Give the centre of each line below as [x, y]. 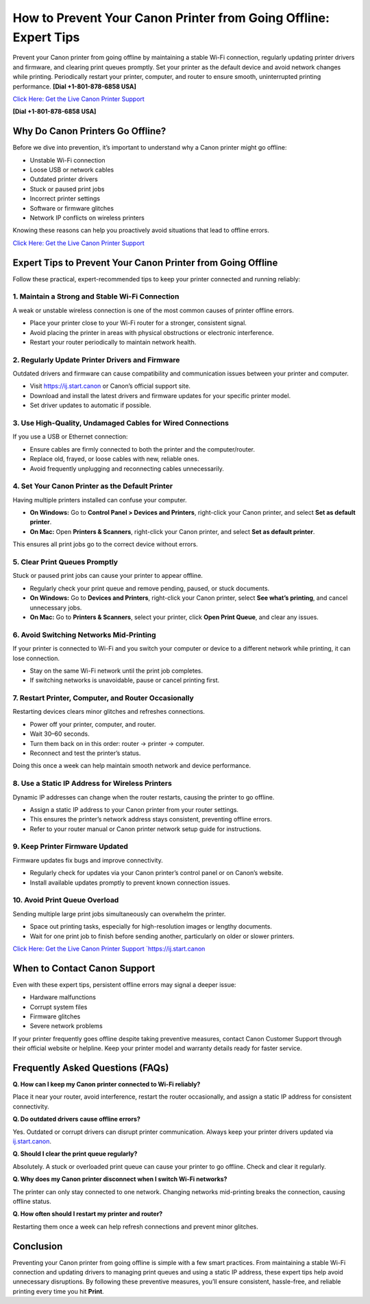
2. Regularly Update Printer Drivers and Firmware [96, 360]
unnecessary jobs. [56, 607]
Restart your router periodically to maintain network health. [113, 342]
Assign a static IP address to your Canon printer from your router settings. [134, 809]
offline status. [32, 1201]
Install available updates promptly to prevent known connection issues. [130, 883]
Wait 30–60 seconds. [60, 734]
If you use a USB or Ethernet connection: [70, 436]
